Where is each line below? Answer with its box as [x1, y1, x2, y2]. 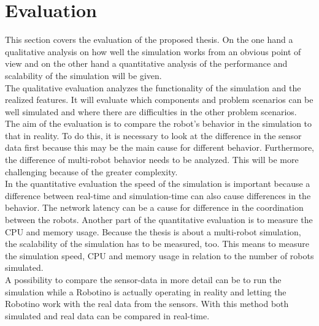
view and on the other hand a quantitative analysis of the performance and [5, 57, 288, 70]
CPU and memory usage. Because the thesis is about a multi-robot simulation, [5, 225, 301, 238]
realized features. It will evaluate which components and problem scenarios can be [5, 93, 313, 106]
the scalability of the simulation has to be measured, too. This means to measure [5, 237, 310, 250]
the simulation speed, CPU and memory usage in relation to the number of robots [5, 249, 314, 262]
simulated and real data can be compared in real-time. [5, 309, 210, 322]
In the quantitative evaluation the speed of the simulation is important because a [5, 177, 310, 190]
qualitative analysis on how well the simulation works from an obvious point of [5, 45, 301, 58]
